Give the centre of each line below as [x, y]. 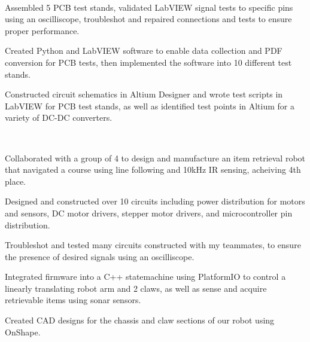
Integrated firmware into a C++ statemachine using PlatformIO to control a [145, 277]
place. [15, 181]
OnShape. [23, 332]
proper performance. [42, 30]
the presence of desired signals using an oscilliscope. [100, 256]
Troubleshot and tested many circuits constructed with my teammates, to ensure [153, 245]
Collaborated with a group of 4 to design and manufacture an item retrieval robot [155, 158]
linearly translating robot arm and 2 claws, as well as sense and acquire [136, 288]
